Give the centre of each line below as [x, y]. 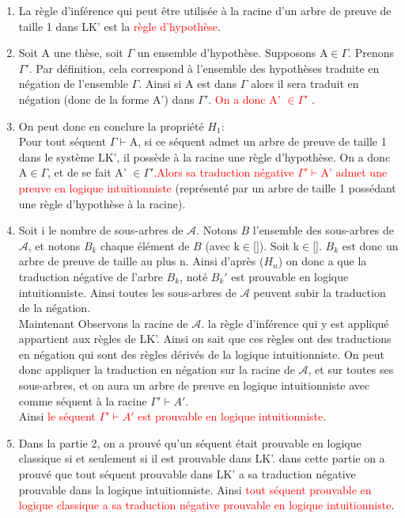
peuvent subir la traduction [320, 292]
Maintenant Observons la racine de [103, 323]
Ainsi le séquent [57, 416]
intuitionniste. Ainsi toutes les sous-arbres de [127, 292]
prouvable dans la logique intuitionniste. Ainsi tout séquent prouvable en [195, 489]
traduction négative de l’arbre [91, 276]
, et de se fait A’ [87, 172]
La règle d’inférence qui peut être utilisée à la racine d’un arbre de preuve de [205, 10]
